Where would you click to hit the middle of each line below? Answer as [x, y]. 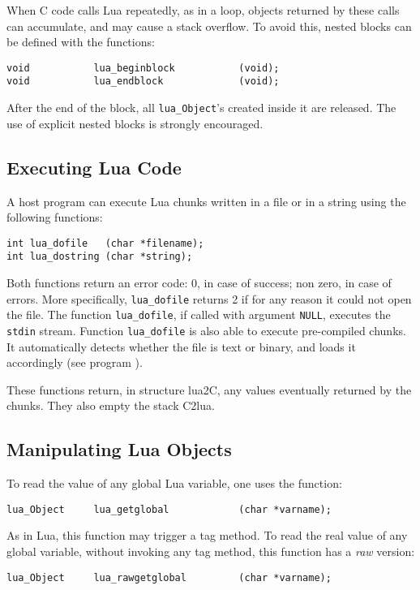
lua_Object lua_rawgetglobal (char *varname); [169, 577]
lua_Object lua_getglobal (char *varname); [169, 509]
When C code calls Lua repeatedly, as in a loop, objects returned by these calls [203, 10]
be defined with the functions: [81, 42]
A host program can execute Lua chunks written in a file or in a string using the [206, 201]
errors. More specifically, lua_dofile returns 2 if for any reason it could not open [209, 298]
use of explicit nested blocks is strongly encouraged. [135, 123]
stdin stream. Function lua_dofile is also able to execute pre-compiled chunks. [206, 330]
